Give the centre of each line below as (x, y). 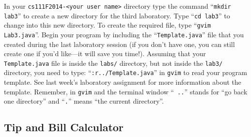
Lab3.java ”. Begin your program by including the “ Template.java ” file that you (124, 34)
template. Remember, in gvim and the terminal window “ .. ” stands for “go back (126, 91)
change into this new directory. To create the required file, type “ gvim (108, 25)
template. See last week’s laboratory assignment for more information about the (123, 82)
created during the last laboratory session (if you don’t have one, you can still (119, 44)
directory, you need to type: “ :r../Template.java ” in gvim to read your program (125, 72)
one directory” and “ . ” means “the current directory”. (84, 101)
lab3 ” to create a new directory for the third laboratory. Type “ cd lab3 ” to (117, 15)
